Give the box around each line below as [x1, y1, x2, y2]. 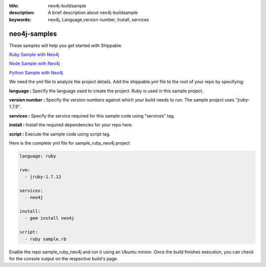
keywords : [9, 16, 32, 22]
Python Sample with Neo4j [9, 70, 64, 76]
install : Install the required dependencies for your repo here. [9, 122, 133, 128]
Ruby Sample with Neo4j [9, 52, 59, 58]
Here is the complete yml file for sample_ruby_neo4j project [9, 140, 130, 146]
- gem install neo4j [25, 215, 74, 221]
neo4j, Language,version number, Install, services [48, 16, 149, 22]
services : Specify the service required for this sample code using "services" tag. [9, 113, 175, 118]
